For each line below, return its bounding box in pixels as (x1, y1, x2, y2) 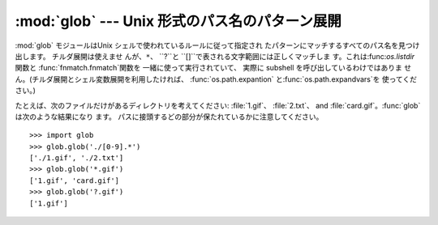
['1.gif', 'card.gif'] (29, 176, 120, 185)
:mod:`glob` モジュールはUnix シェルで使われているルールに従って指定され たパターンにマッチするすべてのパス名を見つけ (15, 40, 420, 50)
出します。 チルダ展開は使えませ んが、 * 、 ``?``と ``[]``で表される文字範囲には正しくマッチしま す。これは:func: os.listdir (15, 51, 415, 61)
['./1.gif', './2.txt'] (29, 154, 124, 163)
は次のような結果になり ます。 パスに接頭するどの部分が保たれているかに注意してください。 (15, 112, 324, 121)
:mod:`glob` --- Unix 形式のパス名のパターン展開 (15, 12, 342, 30)
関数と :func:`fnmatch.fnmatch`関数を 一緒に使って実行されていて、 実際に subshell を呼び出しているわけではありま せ (15, 63, 412, 73)
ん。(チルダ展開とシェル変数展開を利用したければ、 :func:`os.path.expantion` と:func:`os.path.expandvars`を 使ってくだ (15, 74, 418, 84)
